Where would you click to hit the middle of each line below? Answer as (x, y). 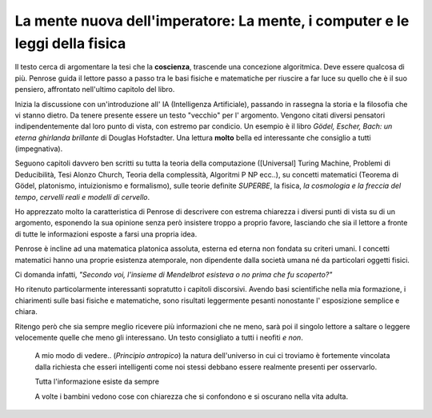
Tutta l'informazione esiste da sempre (97, 382)
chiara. (26, 312)
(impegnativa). (39, 149)
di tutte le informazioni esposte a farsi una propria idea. (106, 234)
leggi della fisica (70, 43)
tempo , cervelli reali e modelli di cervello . (82, 197)
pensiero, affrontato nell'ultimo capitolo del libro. (95, 90)
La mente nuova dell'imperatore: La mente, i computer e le (212, 21)
